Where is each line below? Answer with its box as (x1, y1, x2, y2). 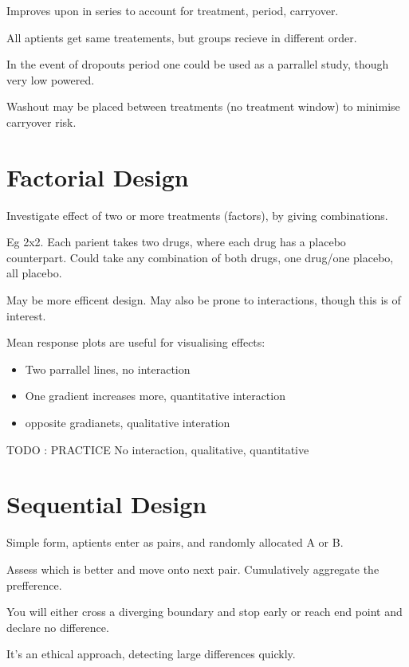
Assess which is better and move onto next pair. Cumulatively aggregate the (6, 560, 380, 577)
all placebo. (6, 265, 62, 281)
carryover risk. (6, 113, 77, 130)
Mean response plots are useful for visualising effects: (6, 334, 265, 351)
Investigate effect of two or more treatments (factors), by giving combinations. (6, 206, 388, 223)
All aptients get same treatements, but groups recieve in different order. (6, 29, 357, 45)
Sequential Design (6, 488, 207, 520)
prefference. (6, 576, 62, 593)
